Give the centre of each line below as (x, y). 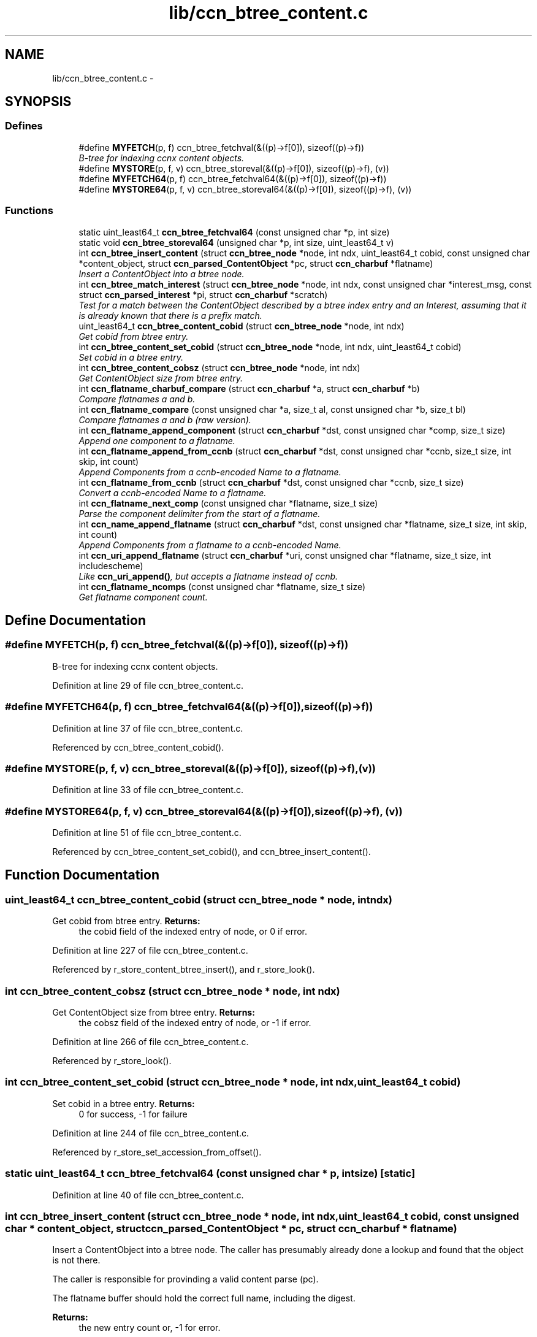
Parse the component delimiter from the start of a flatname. (200, 513)
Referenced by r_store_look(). (112, 1061)
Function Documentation (82, 875)
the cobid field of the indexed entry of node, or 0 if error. (193, 932)
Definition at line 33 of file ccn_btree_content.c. (148, 790)
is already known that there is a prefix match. (170, 315)
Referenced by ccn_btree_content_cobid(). (138, 747)
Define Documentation (75, 620)
